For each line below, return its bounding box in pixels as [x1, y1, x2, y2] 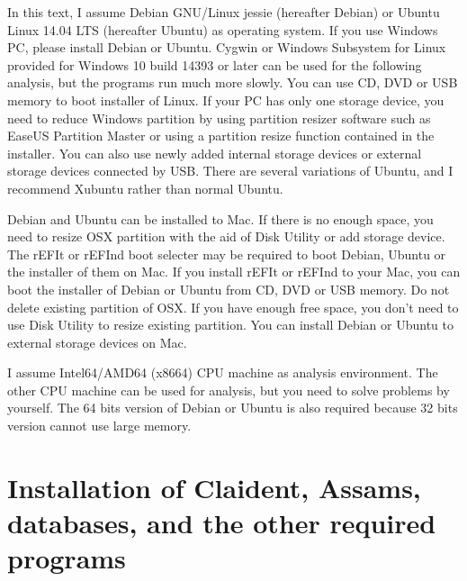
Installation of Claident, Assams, [7, 468, 421, 505]
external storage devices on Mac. [7, 332, 187, 351]
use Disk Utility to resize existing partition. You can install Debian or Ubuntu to [7, 315, 454, 334]
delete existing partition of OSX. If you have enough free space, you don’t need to [7, 297, 459, 316]
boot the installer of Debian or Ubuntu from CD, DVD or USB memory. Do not [7, 279, 450, 298]
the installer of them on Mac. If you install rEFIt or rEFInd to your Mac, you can [7, 262, 461, 281]
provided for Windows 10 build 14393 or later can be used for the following [7, 55, 422, 74]
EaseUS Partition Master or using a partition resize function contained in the [7, 126, 435, 145]
